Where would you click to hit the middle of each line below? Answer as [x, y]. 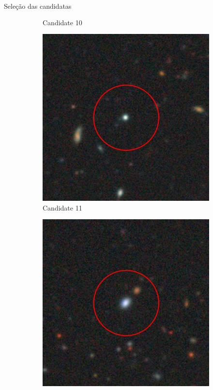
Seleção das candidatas [38, 6]
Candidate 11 [62, 207]
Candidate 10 [62, 22]
